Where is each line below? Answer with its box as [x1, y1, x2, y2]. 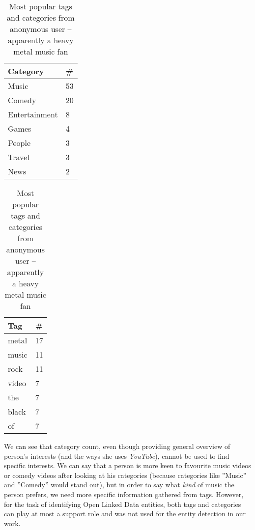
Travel [8, 151, 29, 163]
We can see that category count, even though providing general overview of [4, 441, 230, 451]
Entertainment [8, 109, 58, 120]
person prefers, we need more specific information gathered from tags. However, [4, 489, 244, 499]
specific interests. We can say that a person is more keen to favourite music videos [4, 460, 251, 471]
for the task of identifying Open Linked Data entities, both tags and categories [4, 499, 241, 509]
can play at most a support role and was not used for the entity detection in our [4, 508, 246, 519]
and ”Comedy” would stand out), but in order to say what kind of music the [4, 479, 234, 490]
